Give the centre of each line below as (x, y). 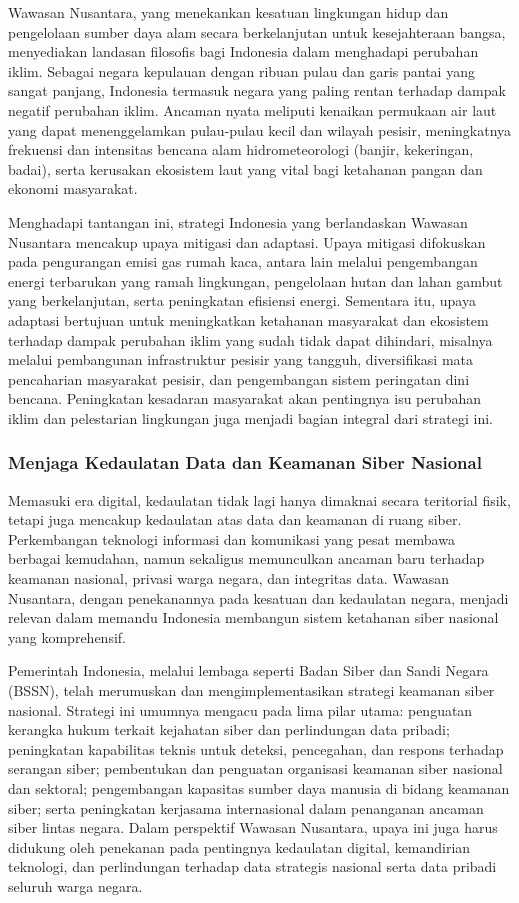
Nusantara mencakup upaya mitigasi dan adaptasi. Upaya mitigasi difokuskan (247, 241)
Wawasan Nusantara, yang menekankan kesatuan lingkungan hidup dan (228, 12)
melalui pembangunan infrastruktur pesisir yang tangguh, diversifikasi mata (240, 359)
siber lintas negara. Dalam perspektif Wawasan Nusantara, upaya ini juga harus (253, 827)
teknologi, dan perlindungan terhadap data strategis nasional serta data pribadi (252, 866)
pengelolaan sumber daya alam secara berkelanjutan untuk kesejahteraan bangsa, (257, 31)
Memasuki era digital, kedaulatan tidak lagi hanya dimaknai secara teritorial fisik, (259, 499)
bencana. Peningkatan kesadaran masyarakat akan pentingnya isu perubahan (245, 398)
